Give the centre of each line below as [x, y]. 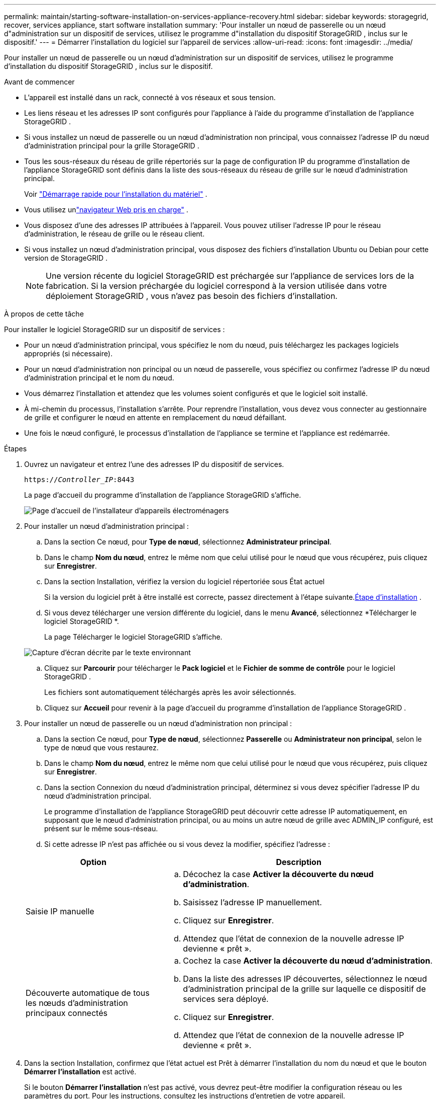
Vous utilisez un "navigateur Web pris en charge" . [106, 210]
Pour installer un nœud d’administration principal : [106, 526]
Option [93, 862]
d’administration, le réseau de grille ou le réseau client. [115, 234]
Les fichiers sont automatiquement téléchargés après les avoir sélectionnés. [170, 692]
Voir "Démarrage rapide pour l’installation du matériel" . [116, 194]
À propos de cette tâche [44, 314]
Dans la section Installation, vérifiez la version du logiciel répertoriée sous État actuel [185, 581]
